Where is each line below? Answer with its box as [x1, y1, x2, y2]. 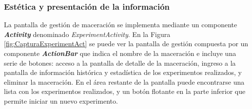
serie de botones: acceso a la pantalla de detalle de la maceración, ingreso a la [4, 57, 236, 68]
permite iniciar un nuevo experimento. [4, 95, 118, 106]
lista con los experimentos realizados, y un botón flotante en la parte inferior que [4, 86, 246, 96]
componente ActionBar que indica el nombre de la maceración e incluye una [4, 48, 236, 58]
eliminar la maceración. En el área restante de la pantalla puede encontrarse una [4, 76, 245, 87]
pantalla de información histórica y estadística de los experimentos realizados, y [4, 67, 242, 77]
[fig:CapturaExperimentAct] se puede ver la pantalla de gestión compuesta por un [4, 38, 249, 49]
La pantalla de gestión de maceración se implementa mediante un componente [4, 19, 237, 30]
